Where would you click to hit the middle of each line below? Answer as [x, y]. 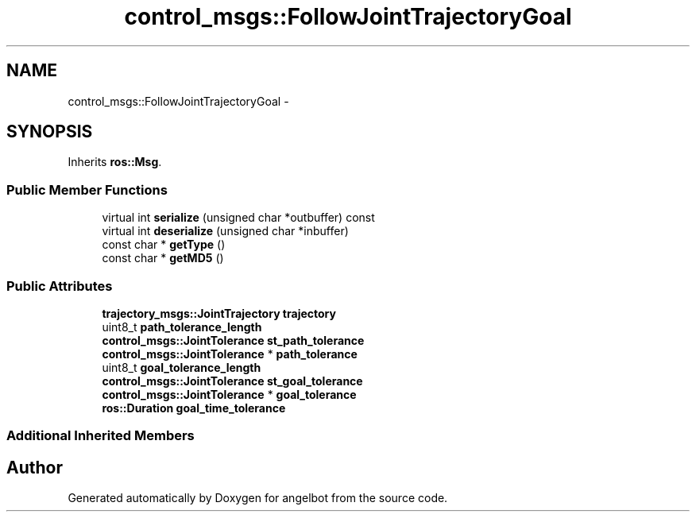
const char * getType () [164, 245]
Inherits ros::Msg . [115, 162]
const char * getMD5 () [163, 258]
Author [35, 467]
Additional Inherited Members [101, 436]
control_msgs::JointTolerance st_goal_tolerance [232, 381]
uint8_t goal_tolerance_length [182, 367]
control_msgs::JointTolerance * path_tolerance [230, 354]
